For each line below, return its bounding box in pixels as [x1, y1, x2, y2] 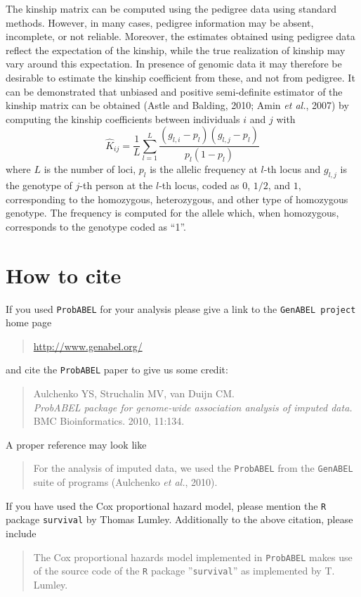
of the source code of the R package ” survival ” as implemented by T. [33, 563, 335, 578]
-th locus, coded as [159, 178, 239, 193]
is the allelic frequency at [150, 162, 258, 176]
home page [6, 315, 52, 330]
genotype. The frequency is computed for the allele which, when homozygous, [6, 205, 339, 220]
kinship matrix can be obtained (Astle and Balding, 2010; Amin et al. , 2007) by [6, 98, 349, 113]
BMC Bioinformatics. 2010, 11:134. [33, 413, 185, 428]
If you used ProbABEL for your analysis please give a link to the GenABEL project [6, 301, 356, 316]
